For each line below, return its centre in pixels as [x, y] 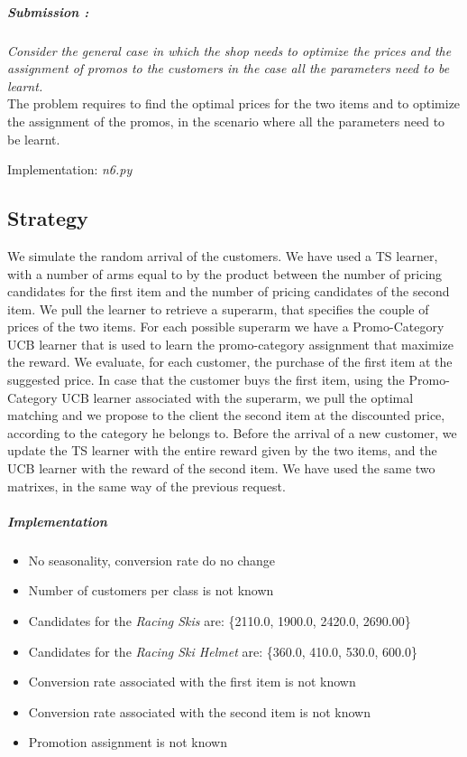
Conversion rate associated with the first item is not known [192, 682]
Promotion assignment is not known [128, 742]
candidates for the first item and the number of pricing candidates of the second [229, 291]
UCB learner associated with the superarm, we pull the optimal [238, 397]
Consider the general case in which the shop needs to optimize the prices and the [229, 50]
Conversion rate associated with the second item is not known [199, 711]
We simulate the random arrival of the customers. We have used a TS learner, [223, 255]
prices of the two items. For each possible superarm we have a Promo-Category [226, 327]
